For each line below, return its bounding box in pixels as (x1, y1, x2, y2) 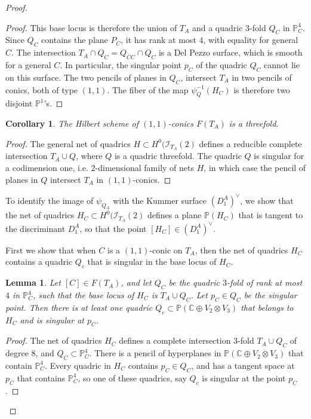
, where (76, 149, 103, 162)
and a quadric (192, 21, 243, 33)
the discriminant (5, 222, 66, 234)
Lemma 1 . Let (5, 276, 61, 289)
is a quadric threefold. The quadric (114, 149, 242, 162)
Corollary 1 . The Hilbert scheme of (5, 117, 139, 129)
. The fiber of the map (107, 83, 189, 96)
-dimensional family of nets (95, 161, 195, 174)
